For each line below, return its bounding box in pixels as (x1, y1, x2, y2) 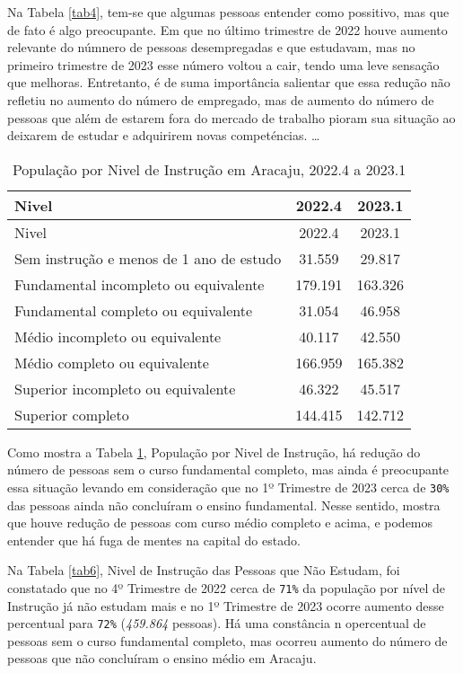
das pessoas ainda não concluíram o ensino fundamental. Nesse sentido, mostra (7, 495, 441, 514)
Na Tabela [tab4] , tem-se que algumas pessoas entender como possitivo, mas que (7, 3, 450, 21)
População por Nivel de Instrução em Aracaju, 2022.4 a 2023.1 (12, 158, 406, 180)
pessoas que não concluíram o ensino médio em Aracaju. (7, 649, 317, 668)
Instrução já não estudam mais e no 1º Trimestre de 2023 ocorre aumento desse (7, 596, 444, 615)
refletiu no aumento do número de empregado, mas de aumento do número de (7, 90, 434, 109)
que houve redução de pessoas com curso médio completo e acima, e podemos (7, 513, 433, 532)
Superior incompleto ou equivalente (14, 377, 236, 399)
